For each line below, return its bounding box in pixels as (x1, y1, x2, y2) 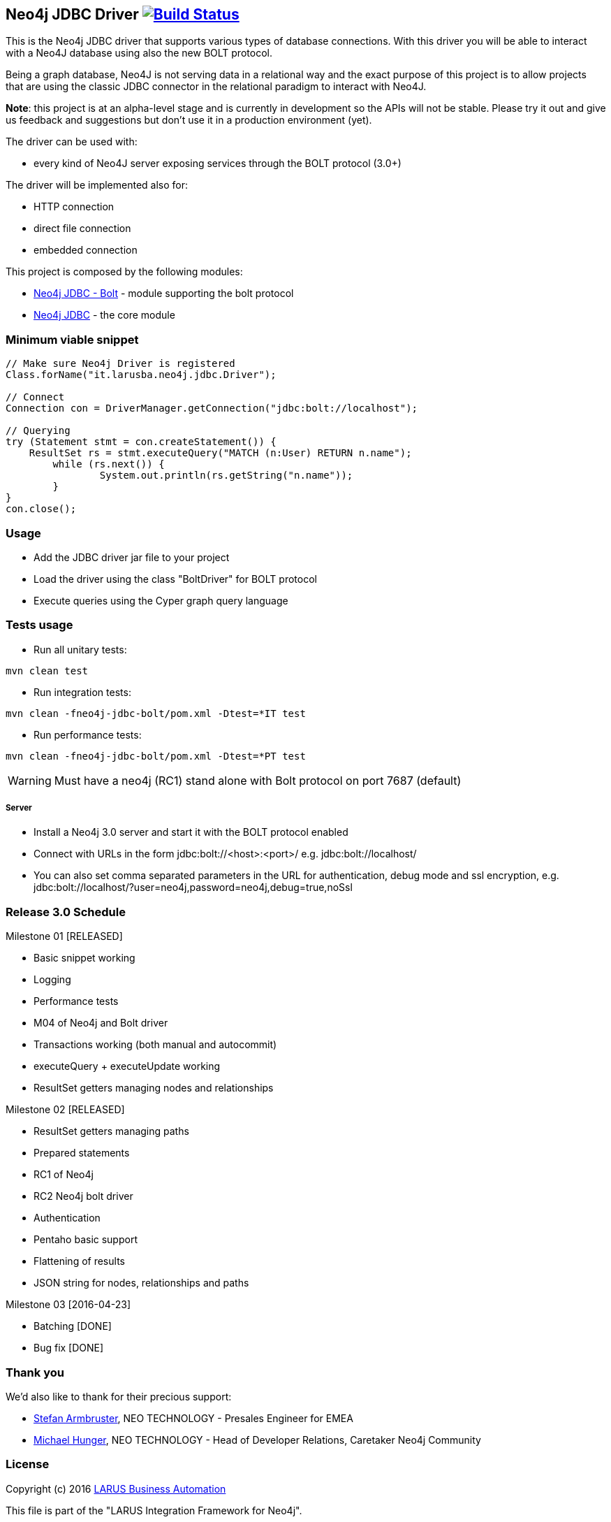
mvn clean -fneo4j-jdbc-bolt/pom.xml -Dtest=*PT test (6, 750, 306, 762)
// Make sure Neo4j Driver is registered (6, 358, 235, 370)
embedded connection (34, 244, 138, 256)
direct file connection (34, 222, 131, 235)
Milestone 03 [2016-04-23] (6, 1298, 131, 1311)
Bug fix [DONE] (34, 1342, 104, 1354)
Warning (8, 773, 52, 788)
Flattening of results (34, 1255, 125, 1268)
